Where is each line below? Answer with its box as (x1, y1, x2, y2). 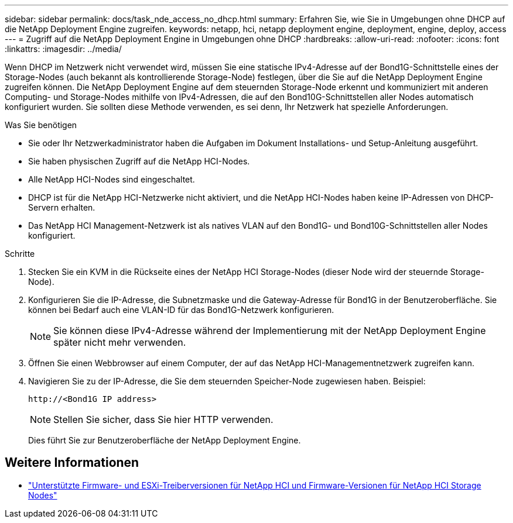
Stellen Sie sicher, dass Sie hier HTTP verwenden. (53, 414, 273, 425)
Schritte (5, 249, 35, 259)
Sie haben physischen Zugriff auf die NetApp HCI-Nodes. (28, 156, 250, 166)
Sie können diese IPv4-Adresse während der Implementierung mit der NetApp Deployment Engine (53, 325, 486, 336)
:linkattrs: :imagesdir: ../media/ (5, 44, 122, 54)
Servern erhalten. (28, 202, 95, 212)
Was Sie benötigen (5, 120, 77, 130)
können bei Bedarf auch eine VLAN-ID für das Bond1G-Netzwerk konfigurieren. (28, 305, 334, 315)
